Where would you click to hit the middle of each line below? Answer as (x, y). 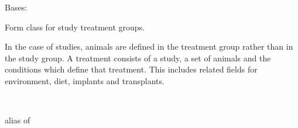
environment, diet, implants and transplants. (85, 80)
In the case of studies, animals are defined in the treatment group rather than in (149, 46)
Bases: (16, 7)
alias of (18, 120)
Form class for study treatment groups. (75, 27)
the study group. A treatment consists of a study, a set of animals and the (138, 58)
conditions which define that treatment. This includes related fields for (131, 69)
